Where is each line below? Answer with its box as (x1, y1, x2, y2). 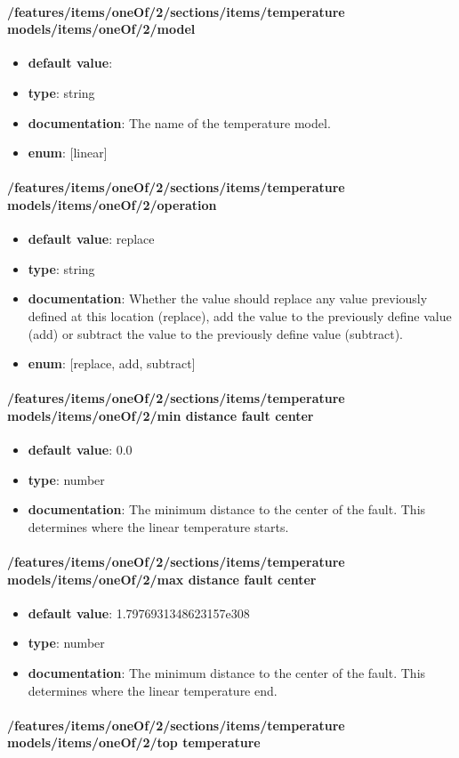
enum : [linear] (28, 143, 108, 162)
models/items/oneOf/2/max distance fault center (7, 569, 317, 588)
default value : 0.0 (28, 440, 133, 459)
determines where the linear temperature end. (28, 681, 278, 699)
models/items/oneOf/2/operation (7, 195, 217, 214)
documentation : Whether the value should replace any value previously (28, 289, 428, 308)
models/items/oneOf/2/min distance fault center (7, 406, 314, 424)
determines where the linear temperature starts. (28, 517, 289, 536)
